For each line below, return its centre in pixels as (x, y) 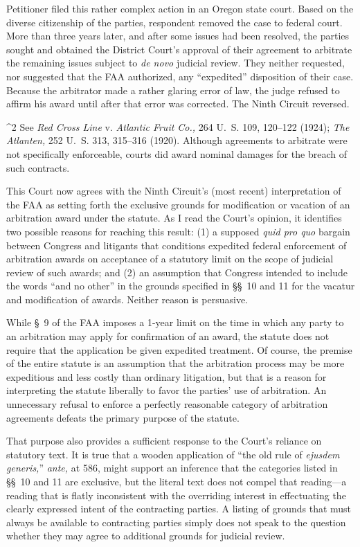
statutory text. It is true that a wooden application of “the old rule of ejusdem (173, 454)
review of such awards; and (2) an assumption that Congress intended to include (177, 272)
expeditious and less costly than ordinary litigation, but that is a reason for (166, 376)
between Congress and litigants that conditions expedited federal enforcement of (177, 245)
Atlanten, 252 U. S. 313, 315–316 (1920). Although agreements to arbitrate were (177, 140)
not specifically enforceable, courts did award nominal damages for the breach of (177, 153)
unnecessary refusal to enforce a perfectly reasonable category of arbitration (167, 404)
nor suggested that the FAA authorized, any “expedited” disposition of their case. (180, 76)
